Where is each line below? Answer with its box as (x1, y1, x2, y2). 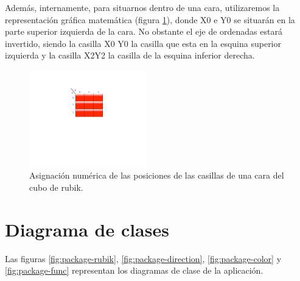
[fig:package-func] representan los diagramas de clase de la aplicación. (5, 264, 263, 277)
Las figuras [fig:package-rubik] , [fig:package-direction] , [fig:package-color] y (5, 252, 282, 265)
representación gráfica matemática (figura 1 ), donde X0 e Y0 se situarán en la (5, 13, 295, 26)
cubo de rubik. (29, 181, 83, 194)
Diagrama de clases (5, 216, 169, 241)
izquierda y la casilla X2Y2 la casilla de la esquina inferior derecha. (5, 49, 255, 62)
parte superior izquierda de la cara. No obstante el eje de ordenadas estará (5, 25, 282, 38)
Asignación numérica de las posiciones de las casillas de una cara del (29, 169, 284, 182)
